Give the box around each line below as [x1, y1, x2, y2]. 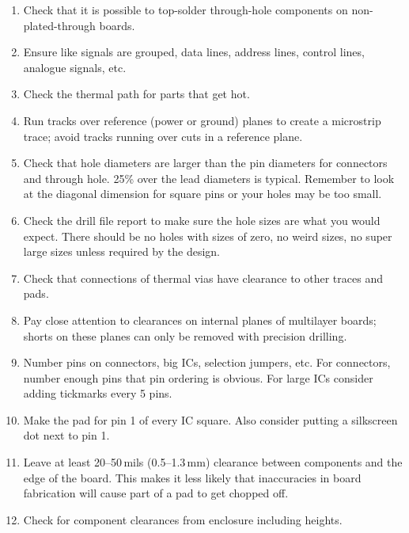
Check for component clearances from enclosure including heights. [23, 511, 343, 527]
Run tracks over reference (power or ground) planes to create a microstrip [23, 112, 381, 128]
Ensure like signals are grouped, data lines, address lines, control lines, [23, 44, 365, 60]
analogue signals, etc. [23, 59, 127, 75]
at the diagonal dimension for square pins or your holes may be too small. [23, 185, 382, 202]
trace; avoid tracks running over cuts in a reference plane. [23, 128, 303, 144]
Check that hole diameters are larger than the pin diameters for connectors [23, 154, 388, 171]
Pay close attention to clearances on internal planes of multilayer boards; [23, 311, 377, 328]
